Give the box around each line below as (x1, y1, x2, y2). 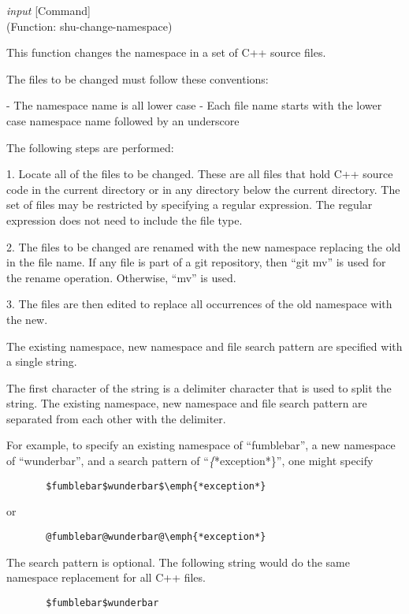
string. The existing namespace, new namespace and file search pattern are (6, 395, 367, 411)
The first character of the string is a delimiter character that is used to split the (6, 379, 392, 396)
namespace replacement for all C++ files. (6, 569, 206, 586)
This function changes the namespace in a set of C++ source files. (6, 44, 326, 61)
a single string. (6, 353, 77, 370)
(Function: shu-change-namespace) (6, 17, 173, 34)
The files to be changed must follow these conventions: (6, 70, 269, 87)
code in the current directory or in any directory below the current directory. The (6, 180, 400, 197)
